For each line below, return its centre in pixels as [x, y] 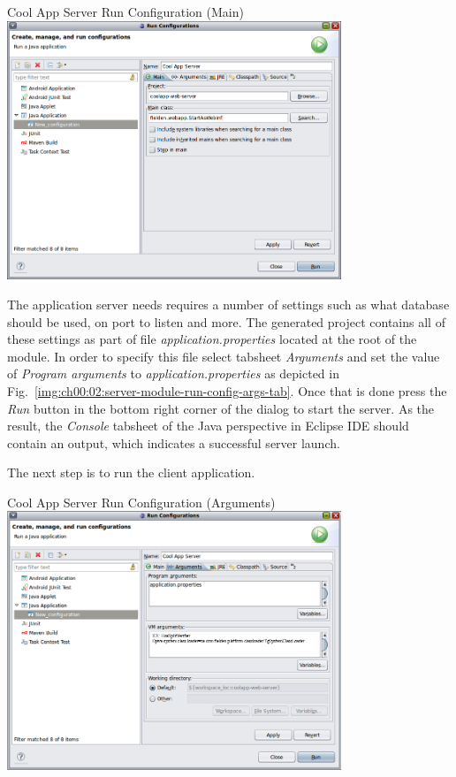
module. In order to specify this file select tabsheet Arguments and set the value [224, 356]
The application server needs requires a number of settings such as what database [228, 304]
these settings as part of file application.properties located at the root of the [212, 339]
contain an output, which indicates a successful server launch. [174, 442]
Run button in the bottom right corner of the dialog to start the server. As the [221, 408]
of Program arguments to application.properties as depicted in [173, 373]
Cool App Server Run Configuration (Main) [125, 11]
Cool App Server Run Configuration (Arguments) [141, 502]
